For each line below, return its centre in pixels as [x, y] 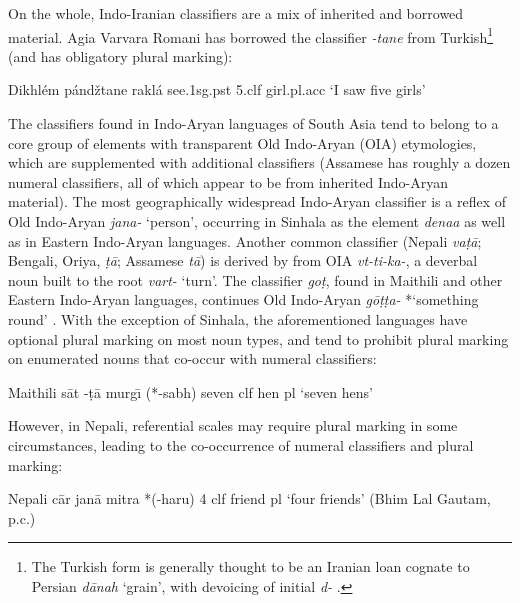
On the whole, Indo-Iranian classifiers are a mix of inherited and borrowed [236, 13]
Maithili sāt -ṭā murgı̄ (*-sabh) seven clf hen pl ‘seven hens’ [190, 391]
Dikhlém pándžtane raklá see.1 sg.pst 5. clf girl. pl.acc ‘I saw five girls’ [217, 89]
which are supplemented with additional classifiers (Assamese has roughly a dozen [259, 162]
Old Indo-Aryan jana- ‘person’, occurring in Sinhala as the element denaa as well [257, 221]
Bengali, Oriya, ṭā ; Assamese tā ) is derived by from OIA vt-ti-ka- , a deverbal [243, 260]
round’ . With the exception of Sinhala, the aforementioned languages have [238, 318]
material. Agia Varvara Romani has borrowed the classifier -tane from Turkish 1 [251, 35]
